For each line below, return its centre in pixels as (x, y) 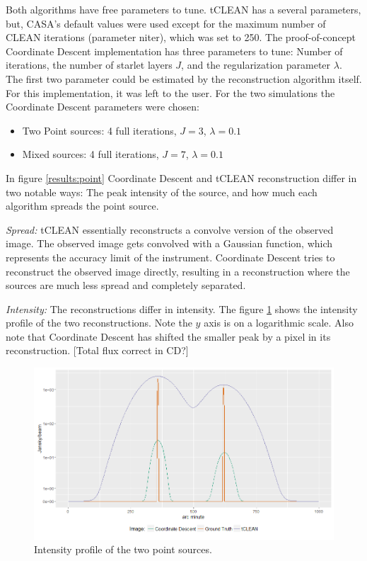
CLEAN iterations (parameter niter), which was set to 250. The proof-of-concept (181, 37)
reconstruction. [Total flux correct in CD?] (97, 350)
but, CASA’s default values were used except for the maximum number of (166, 23)
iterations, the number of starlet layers (89, 65)
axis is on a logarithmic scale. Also (279, 323)
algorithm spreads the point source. (82, 206)
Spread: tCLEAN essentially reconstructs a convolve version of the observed (170, 229)
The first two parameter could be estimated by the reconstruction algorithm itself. (184, 78)
